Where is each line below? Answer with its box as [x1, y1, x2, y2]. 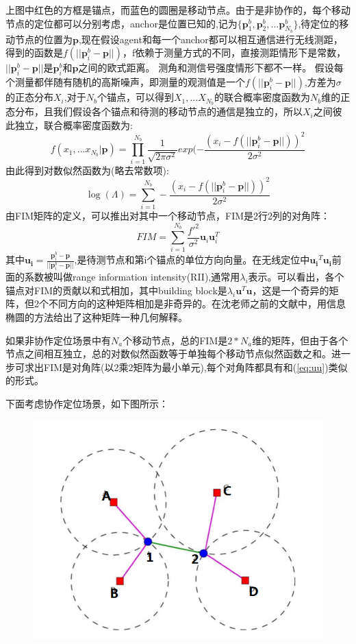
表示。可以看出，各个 [248, 270, 344, 284]
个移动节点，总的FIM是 [123, 333, 228, 347]
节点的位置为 [14, 32, 73, 46]
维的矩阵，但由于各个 [252, 333, 348, 347]
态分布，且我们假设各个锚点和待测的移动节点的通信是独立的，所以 [5, 104, 303, 119]
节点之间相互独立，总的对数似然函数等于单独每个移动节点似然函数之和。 [5, 346, 331, 361]
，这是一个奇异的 [252, 283, 329, 297]
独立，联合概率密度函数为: [14, 117, 133, 132]
